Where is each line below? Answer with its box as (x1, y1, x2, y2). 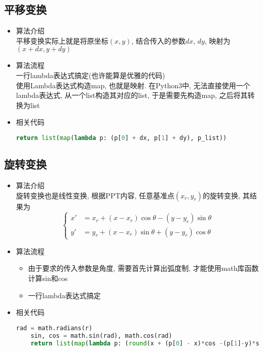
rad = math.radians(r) (16, 324, 93, 332)
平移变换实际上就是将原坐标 (16, 35, 108, 46)
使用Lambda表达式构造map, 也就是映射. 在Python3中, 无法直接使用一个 (16, 80, 250, 90)
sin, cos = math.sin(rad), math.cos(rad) (30, 332, 172, 339)
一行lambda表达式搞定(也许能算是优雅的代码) (16, 69, 165, 80)
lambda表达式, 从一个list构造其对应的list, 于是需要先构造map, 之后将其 (16, 90, 248, 100)
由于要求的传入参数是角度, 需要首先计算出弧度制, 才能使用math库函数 (28, 263, 259, 273)
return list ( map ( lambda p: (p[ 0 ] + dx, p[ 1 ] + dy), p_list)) (16, 134, 227, 142)
